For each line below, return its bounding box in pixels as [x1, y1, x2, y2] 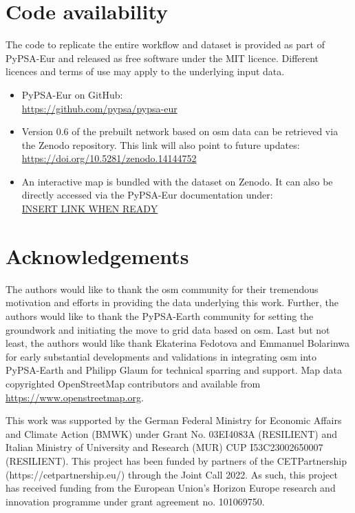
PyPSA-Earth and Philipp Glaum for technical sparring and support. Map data [6, 363, 343, 377]
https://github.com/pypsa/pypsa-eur [21, 101, 177, 115]
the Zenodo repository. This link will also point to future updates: [21, 137, 300, 152]
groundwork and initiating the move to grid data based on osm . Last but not [6, 322, 330, 336]
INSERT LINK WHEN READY [21, 201, 158, 216]
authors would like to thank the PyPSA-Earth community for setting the [6, 308, 314, 323]
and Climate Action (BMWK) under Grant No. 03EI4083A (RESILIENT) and [6, 426, 338, 441]
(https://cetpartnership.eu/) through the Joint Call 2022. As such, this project [6, 467, 338, 481]
